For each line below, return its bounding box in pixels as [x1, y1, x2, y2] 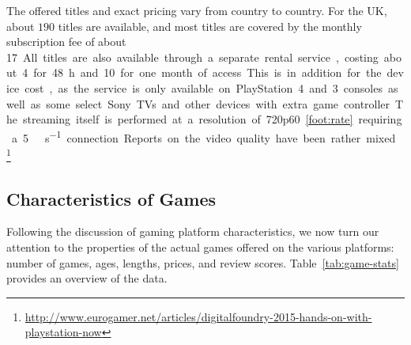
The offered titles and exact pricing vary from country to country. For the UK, [6, 2, 387, 18]
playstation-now [25, 324, 102, 340]
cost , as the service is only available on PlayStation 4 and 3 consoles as [25, 79, 398, 96]
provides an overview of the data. [6, 270, 168, 286]
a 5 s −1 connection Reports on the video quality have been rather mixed [11, 127, 396, 146]
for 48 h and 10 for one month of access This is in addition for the [33, 64, 382, 81]
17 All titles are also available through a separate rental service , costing [6, 48, 379, 65]
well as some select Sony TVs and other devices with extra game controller [6, 95, 390, 112]
